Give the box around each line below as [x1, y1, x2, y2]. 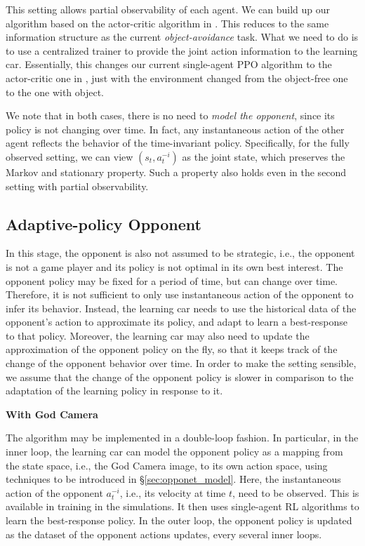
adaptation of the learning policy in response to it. [6, 383, 223, 398]
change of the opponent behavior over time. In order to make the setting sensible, [6, 356, 357, 371]
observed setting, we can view [6, 149, 133, 164]
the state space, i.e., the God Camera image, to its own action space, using [6, 458, 328, 472]
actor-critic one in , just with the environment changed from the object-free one [6, 70, 348, 85]
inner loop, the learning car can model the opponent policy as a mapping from [6, 444, 343, 459]
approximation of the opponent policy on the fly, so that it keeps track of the [6, 342, 338, 357]
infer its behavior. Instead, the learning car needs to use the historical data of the [6, 300, 357, 315]
